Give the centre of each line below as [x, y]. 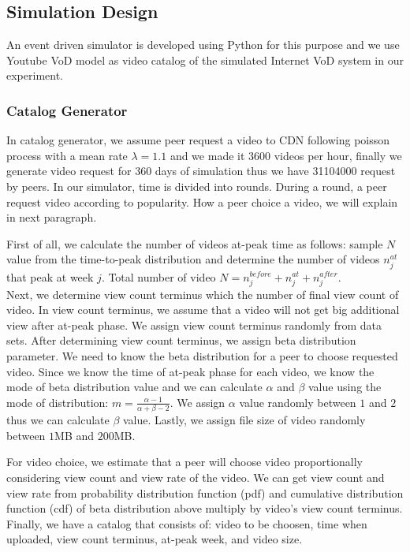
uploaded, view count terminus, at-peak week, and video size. [155, 539]
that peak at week [50, 276]
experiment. [35, 75]
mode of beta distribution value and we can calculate [134, 387]
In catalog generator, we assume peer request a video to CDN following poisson [198, 140]
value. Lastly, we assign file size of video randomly [244, 420]
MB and [75, 435]
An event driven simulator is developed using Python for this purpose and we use [203, 45]
